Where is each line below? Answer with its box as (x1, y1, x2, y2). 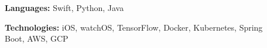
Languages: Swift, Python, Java (5, 2, 124, 13)
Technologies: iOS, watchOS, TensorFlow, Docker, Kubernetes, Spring (5, 21, 263, 33)
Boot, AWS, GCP (5, 32, 69, 45)
